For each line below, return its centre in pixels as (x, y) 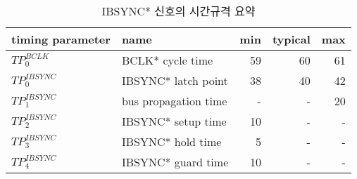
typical (291, 39)
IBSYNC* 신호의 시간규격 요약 (178, 11)
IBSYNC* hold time (171, 141)
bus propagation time (174, 101)
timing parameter (61, 39)
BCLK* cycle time (167, 60)
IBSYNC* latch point (175, 80)
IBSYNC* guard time (175, 162)
